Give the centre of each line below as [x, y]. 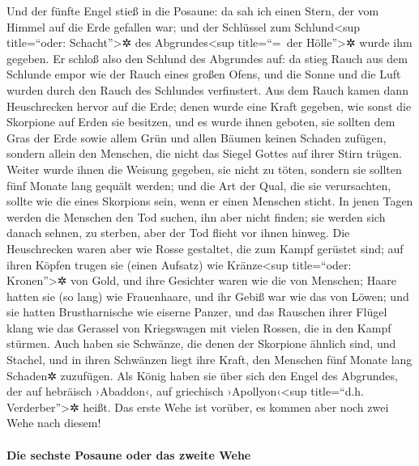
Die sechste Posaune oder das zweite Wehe [129, 454]
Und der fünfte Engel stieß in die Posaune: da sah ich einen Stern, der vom [193, 11]
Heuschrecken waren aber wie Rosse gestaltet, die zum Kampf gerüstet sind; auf [205, 248]
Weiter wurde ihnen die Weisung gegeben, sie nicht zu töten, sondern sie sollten [204, 169]
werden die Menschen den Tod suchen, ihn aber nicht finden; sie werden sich [196, 216]
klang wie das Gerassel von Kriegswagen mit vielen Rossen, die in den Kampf [199, 327]
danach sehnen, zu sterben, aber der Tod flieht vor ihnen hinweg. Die [178, 233]
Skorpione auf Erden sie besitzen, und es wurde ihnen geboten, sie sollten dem [201, 122]
